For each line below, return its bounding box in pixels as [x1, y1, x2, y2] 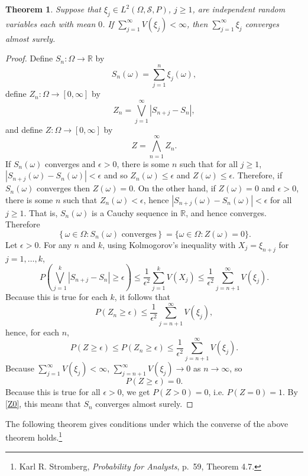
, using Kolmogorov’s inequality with [102, 238, 236, 250]
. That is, [24, 206, 58, 219]
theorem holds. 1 [5, 429, 63, 443]
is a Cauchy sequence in [92, 206, 178, 219]
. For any [38, 238, 72, 250]
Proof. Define [5, 52, 53, 64]
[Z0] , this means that [5, 397, 81, 410]
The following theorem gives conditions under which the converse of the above [5, 417, 288, 429]
